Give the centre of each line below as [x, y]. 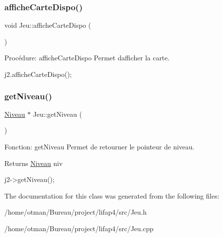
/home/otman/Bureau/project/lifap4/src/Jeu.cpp [79, 228]
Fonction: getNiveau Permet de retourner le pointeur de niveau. [100, 146]
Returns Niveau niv [34, 163]
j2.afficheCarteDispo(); [38, 74]
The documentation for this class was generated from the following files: [112, 195]
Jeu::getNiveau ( [57, 114]
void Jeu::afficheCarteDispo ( [48, 25]
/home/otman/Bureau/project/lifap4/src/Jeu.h [76, 212]
